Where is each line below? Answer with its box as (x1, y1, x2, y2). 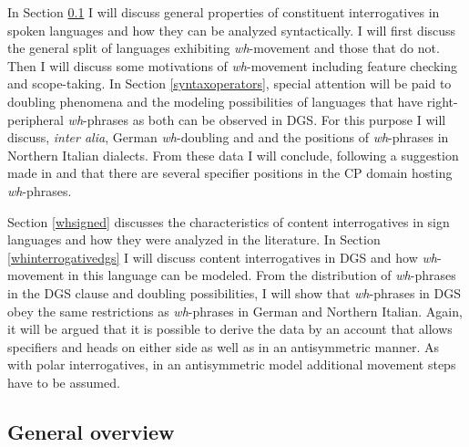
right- (426, 91, 458, 110)
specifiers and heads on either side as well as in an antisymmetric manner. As (7, 337, 439, 356)
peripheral (7, 109, 64, 129)
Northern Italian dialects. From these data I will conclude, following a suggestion (7, 145, 459, 164)
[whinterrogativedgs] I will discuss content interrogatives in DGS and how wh (7, 247, 437, 266)
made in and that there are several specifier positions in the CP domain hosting (7, 163, 453, 182)
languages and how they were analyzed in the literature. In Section (7, 230, 381, 249)
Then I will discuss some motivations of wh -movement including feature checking (7, 56, 457, 75)
